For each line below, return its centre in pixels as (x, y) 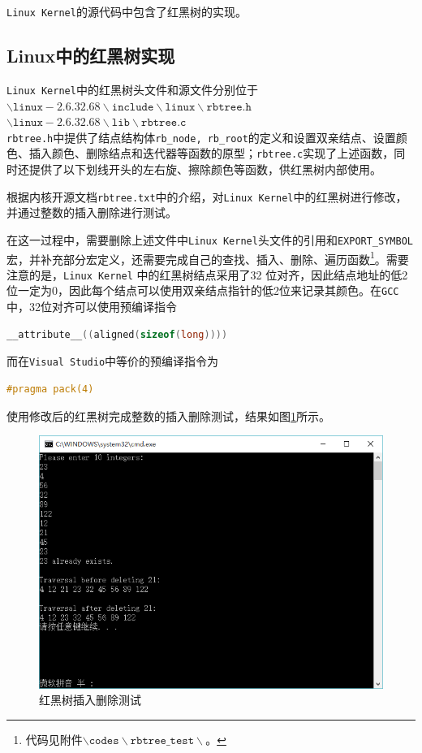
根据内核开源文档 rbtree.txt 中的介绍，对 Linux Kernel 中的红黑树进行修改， (207, 196)
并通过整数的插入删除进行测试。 (92, 212)
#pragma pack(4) (50, 389)
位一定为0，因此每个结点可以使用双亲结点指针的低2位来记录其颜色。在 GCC (203, 290)
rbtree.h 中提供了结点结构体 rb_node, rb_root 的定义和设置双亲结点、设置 (201, 137)
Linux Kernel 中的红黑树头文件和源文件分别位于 (132, 89)
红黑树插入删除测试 (90, 700)
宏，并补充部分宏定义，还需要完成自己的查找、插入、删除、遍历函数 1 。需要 (208, 257)
